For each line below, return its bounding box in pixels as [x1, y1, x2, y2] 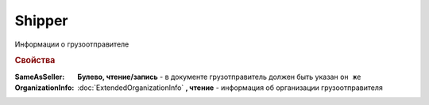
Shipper [14, 12, 68, 29]
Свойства [14, 55, 56, 66]
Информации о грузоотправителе [14, 39, 129, 49]
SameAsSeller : [14, 72, 65, 81]
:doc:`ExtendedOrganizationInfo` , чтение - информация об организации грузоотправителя [77, 83, 383, 92]
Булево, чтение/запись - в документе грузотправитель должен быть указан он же [77, 72, 361, 81]
